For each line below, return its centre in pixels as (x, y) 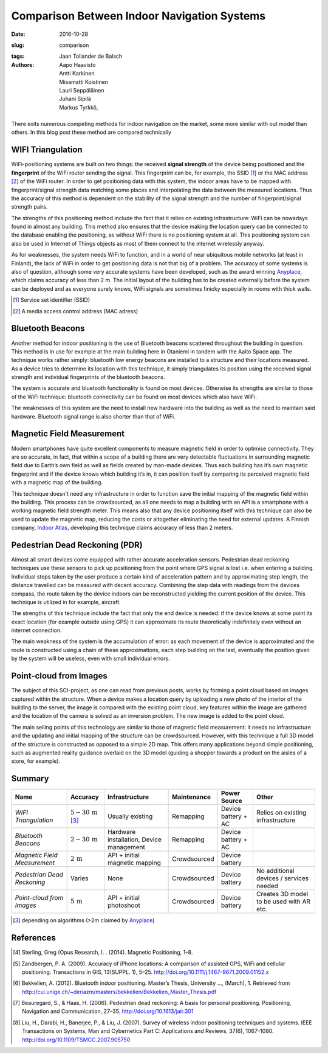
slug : (18, 45)
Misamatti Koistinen (84, 82)
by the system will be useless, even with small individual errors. (91, 659)
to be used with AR (283, 902)
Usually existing (130, 816)
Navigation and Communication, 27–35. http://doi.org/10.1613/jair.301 (108, 1011)
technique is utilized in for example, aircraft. (66, 602)
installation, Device (135, 839)
